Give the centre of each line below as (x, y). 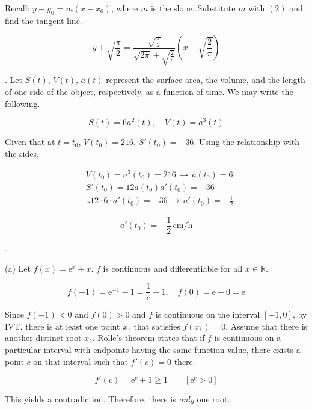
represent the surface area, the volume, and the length (206, 80)
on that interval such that (81, 361)
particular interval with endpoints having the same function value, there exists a (153, 350)
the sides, (22, 153)
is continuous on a (248, 338)
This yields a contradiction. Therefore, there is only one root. (118, 399)
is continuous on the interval (208, 314)
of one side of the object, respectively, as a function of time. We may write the (149, 91)
